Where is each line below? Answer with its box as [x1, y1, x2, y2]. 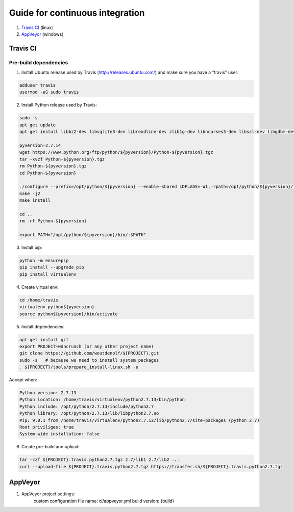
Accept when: [9, 377, 38, 383]
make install [19, 198, 51, 203]
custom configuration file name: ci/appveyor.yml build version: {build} [33, 498, 174, 504]
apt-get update [19, 122, 56, 128]
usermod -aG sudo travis [19, 89, 79, 95]
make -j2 [19, 190, 41, 196]
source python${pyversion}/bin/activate [19, 311, 118, 317]
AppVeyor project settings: [21, 491, 75, 497]
